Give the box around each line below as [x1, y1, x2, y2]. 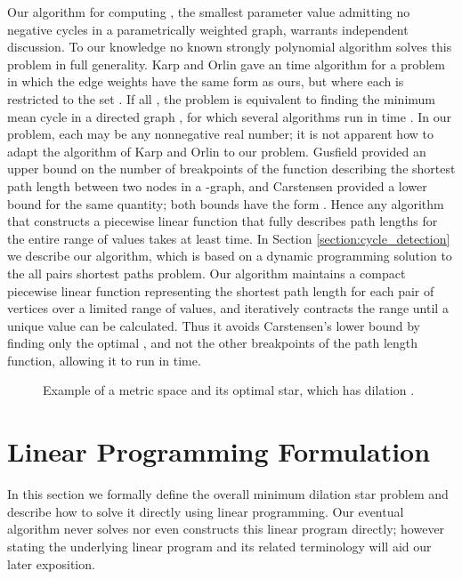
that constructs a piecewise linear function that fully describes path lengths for [7, 212, 438, 230]
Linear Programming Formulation [7, 433, 431, 470]
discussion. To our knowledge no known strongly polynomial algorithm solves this [7, 37, 452, 56]
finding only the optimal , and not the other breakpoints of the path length [7, 334, 418, 352]
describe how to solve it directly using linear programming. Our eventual [7, 502, 404, 520]
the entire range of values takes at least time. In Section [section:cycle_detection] [7, 229, 450, 247]
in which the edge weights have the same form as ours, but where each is [7, 72, 404, 91]
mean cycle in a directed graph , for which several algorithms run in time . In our [7, 107, 451, 125]
